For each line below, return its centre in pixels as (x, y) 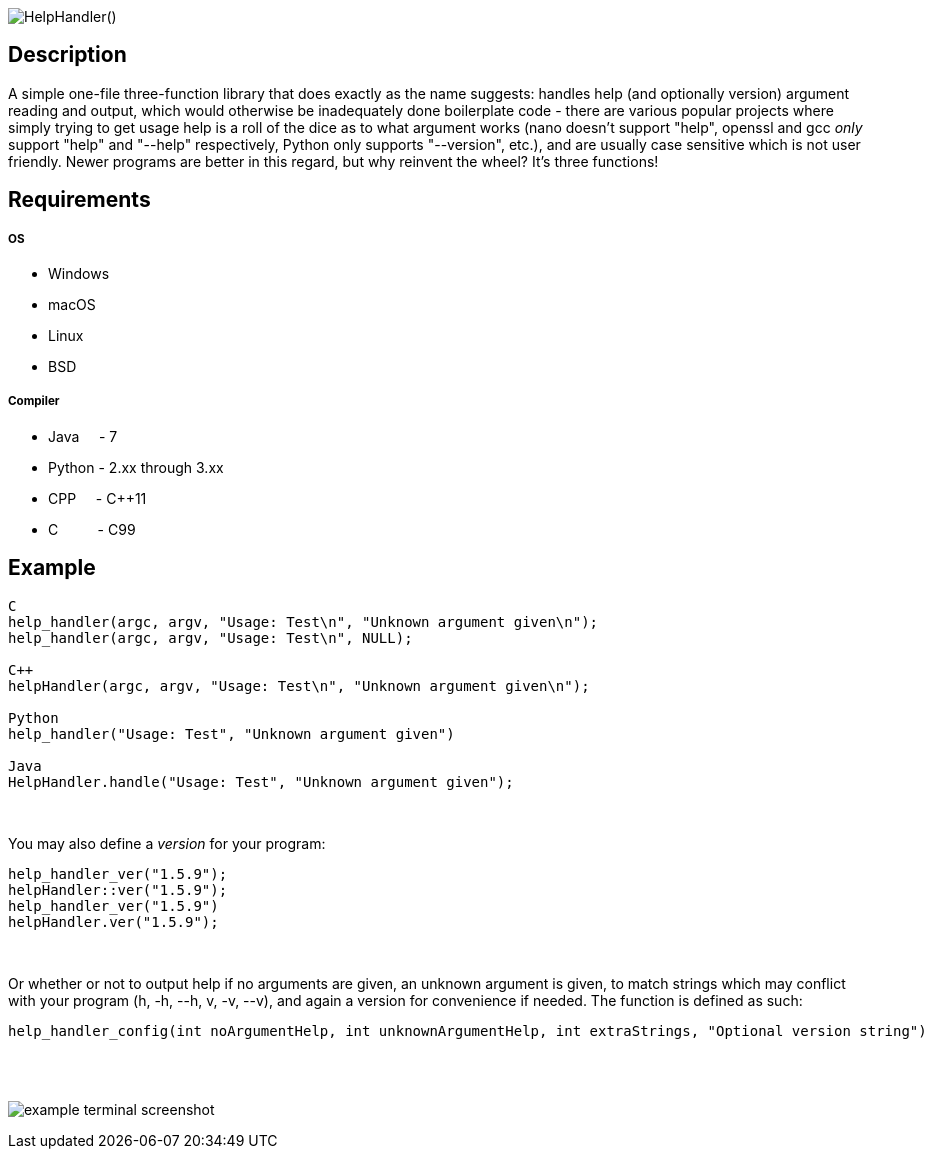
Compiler (34, 401)
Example (52, 568)
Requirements (79, 200)
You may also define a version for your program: (167, 843)
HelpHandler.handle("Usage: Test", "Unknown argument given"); (261, 781)
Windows (79, 274)
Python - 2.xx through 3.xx (136, 467)
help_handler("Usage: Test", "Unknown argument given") (231, 733)
